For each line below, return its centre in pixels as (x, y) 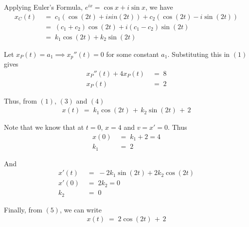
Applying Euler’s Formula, (43, 7)
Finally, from (23, 209)
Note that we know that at (44, 127)
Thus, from (20, 100)
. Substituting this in (199, 54)
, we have (159, 7)
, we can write (80, 209)
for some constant (133, 54)
